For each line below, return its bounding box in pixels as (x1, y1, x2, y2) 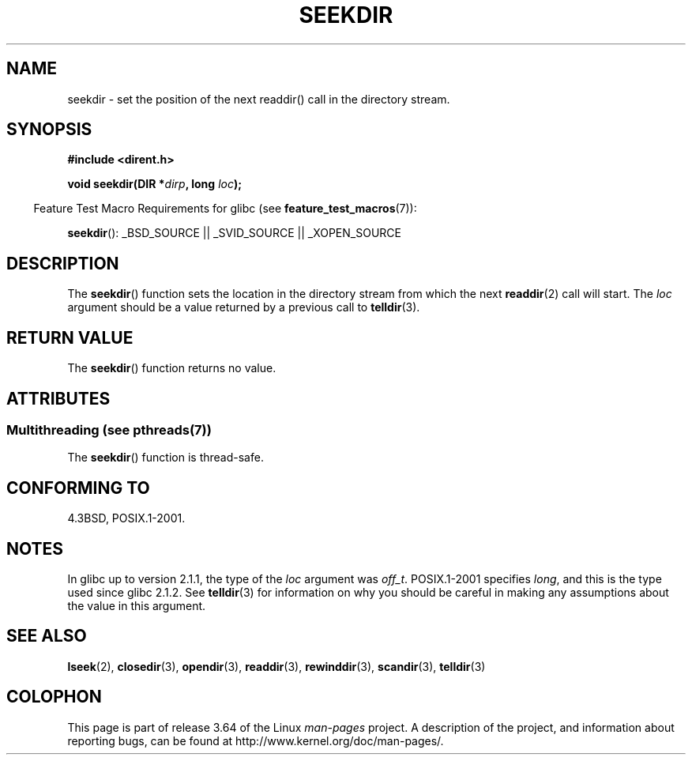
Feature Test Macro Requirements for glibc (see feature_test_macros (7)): (33, 202, 417, 216)
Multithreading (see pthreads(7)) (6, 421, 212, 438)
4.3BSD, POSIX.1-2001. (67, 511, 186, 526)
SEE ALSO (6, 626, 87, 646)
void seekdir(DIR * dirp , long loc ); (67, 177, 242, 191)
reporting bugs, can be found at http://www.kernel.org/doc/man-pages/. (67, 733, 444, 748)
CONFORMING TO (6, 477, 150, 498)
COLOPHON (6, 687, 102, 707)
